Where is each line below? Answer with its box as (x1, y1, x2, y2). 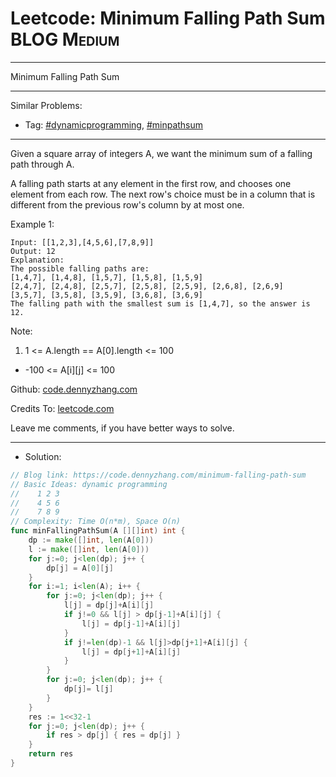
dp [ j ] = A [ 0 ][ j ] (46, 563, 114, 573)
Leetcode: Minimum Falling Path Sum (10, 7, 326, 30)
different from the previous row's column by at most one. (10, 198, 245, 211)
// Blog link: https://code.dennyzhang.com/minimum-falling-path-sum (10, 470, 307, 480)
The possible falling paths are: (10, 263, 150, 274)
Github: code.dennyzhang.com (10, 383, 138, 395)
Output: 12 (10, 246, 56, 256)
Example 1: (10, 218, 55, 230)
